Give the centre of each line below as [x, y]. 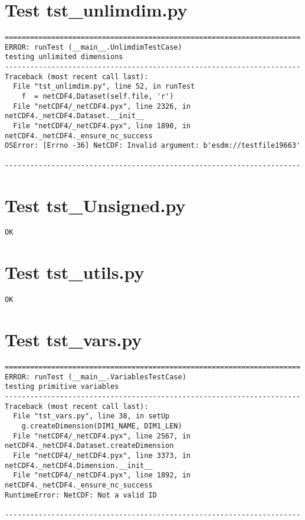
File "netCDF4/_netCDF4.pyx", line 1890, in [102, 126]
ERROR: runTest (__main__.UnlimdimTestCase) [94, 47]
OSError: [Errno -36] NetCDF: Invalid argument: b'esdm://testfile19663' [153, 146]
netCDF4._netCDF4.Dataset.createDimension [89, 446]
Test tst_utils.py [75, 272]
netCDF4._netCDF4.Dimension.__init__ [79, 465]
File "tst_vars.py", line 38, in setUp [91, 416]
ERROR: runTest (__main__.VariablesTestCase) [96, 377]
